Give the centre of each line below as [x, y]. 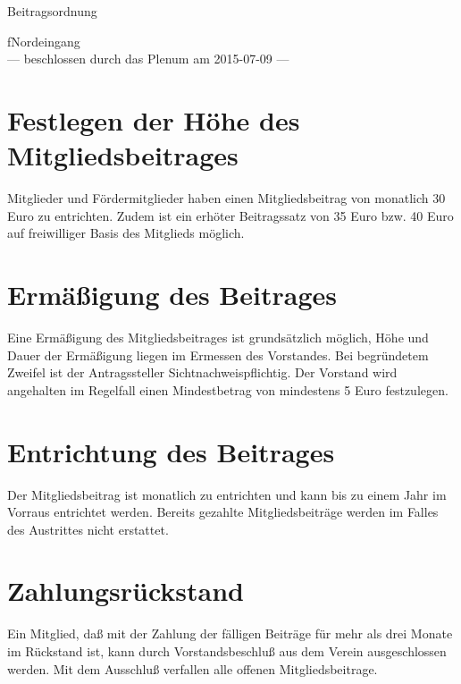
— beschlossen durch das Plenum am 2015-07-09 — [148, 59]
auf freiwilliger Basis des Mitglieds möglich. [126, 233]
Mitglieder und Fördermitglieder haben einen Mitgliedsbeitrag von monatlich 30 [226, 198]
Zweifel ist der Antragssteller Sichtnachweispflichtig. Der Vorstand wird [202, 372]
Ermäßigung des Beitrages [172, 295]
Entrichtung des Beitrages [171, 451]
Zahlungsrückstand [126, 591]
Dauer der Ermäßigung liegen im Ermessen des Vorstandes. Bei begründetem [218, 355]
